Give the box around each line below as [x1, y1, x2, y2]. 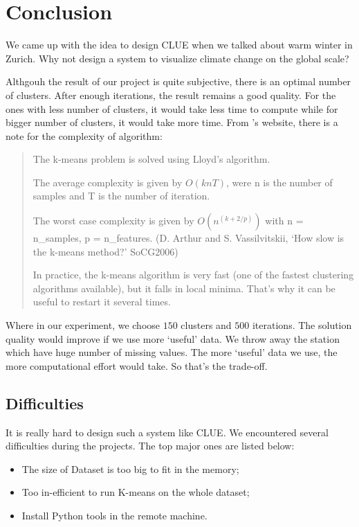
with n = [265, 213, 304, 228]
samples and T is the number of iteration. [33, 188, 210, 203]
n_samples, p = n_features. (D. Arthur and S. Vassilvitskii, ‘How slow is [33, 231, 344, 245]
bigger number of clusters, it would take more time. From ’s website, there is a [6, 115, 338, 129]
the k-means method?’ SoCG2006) [33, 244, 178, 258]
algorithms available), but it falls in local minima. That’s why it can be [33, 280, 335, 295]
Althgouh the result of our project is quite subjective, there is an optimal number [6, 74, 351, 89]
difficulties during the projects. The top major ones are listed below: [6, 438, 295, 453]
